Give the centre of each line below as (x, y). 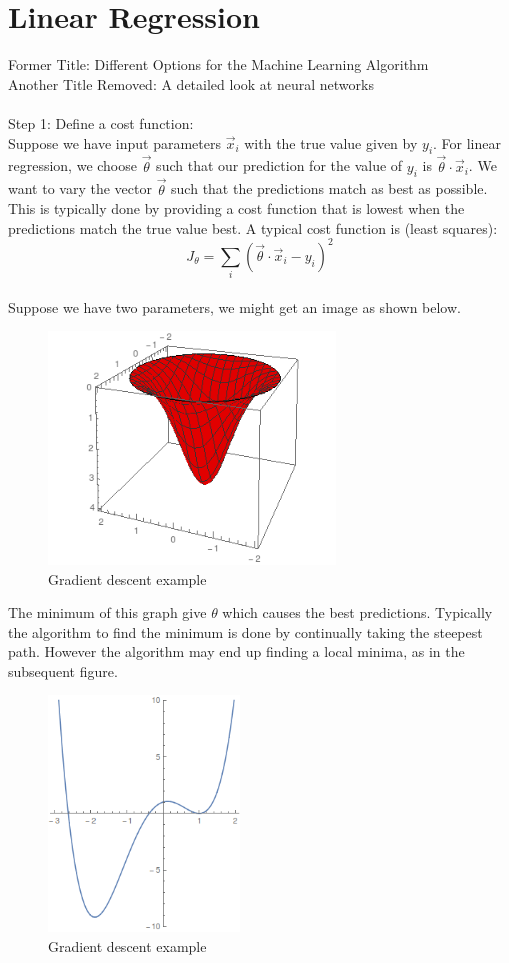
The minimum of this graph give (107, 612)
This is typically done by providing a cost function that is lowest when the (236, 208)
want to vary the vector (80, 188)
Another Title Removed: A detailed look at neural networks (191, 83)
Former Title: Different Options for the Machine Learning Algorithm (218, 64)
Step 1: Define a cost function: (101, 122)
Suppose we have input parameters (114, 142)
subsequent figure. (63, 670)
